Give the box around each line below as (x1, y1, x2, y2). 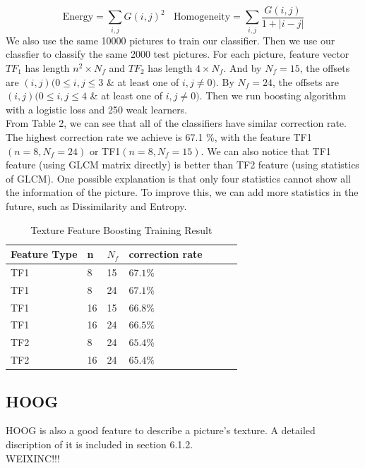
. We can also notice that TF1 (201, 143, 331, 158)
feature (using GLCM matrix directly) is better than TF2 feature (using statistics (6, 157, 359, 172)
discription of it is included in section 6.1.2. (6, 437, 193, 452)
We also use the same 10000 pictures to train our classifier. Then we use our (6, 32, 335, 47)
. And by (223, 60, 262, 75)
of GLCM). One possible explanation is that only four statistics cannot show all (6, 171, 351, 185)
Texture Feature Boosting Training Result (30, 222, 213, 237)
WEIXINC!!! (6, 450, 60, 465)
